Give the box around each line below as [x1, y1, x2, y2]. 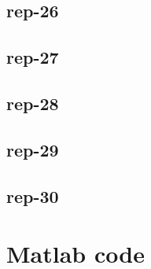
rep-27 [6, 45, 59, 69]
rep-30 [6, 183, 59, 208]
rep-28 [6, 90, 59, 115]
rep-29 [6, 137, 59, 161]
